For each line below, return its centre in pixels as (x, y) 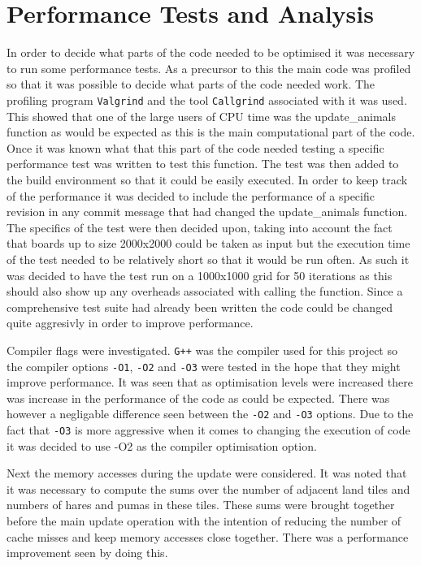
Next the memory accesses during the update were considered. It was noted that (207, 473)
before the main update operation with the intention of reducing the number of (204, 521)
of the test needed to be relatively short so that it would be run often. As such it (208, 259)
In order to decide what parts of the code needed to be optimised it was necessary (211, 52)
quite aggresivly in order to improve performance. (130, 323)
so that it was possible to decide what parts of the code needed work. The (191, 84)
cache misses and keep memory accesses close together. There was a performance (208, 536)
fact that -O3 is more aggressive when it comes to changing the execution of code (208, 430)
